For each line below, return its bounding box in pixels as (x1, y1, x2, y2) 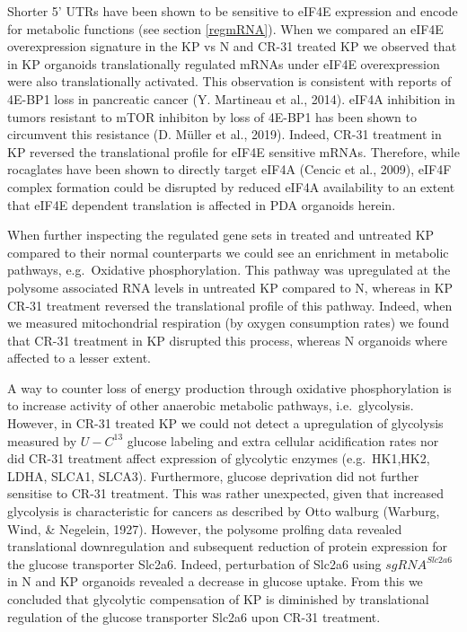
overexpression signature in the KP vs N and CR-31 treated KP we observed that (7, 37, 457, 56)
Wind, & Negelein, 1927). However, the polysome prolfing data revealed (7, 519, 402, 538)
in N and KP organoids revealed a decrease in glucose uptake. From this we (7, 572, 423, 591)
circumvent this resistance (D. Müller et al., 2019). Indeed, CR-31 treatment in (7, 125, 442, 144)
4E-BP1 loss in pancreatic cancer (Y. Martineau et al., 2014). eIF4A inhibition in (7, 89, 455, 108)
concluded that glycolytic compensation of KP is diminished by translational (7, 590, 429, 608)
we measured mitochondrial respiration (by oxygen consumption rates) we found (7, 313, 450, 332)
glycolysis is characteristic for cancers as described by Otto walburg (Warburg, (7, 502, 440, 521)
